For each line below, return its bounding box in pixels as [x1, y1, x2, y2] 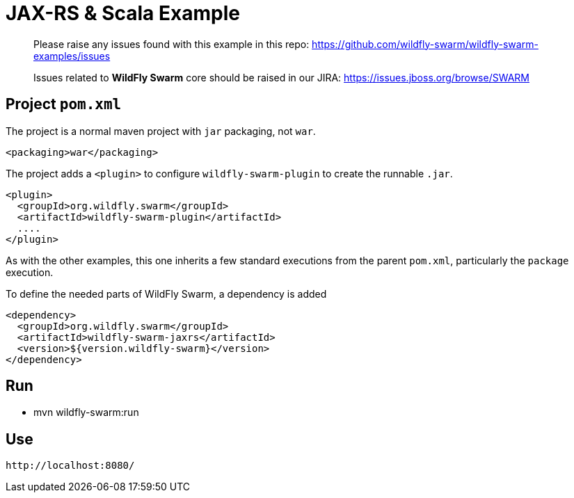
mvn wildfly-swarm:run [33, 406, 139, 419]
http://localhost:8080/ [6, 460, 135, 472]
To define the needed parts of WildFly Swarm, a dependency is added [6, 287, 327, 300]
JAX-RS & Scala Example [6, 1, 240, 25]
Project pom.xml [6, 95, 122, 113]
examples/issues [33, 49, 111, 62]
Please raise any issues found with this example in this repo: [33, 38, 310, 50]
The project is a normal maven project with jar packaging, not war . [6, 124, 316, 137]
